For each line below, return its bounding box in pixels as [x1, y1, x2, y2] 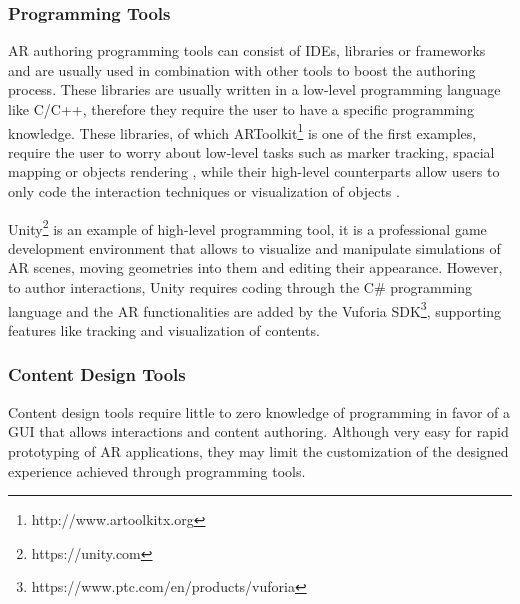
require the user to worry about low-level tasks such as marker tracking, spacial [8, 141, 495, 162]
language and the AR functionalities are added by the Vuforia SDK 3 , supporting [8, 297, 502, 321]
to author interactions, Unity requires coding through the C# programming [8, 277, 473, 298]
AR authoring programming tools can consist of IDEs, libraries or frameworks [8, 40, 486, 61]
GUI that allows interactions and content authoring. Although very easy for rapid [8, 421, 509, 442]
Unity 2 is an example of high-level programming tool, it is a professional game [8, 215, 487, 239]
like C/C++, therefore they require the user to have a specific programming [8, 99, 474, 119]
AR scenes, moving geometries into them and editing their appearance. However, [8, 257, 503, 278]
